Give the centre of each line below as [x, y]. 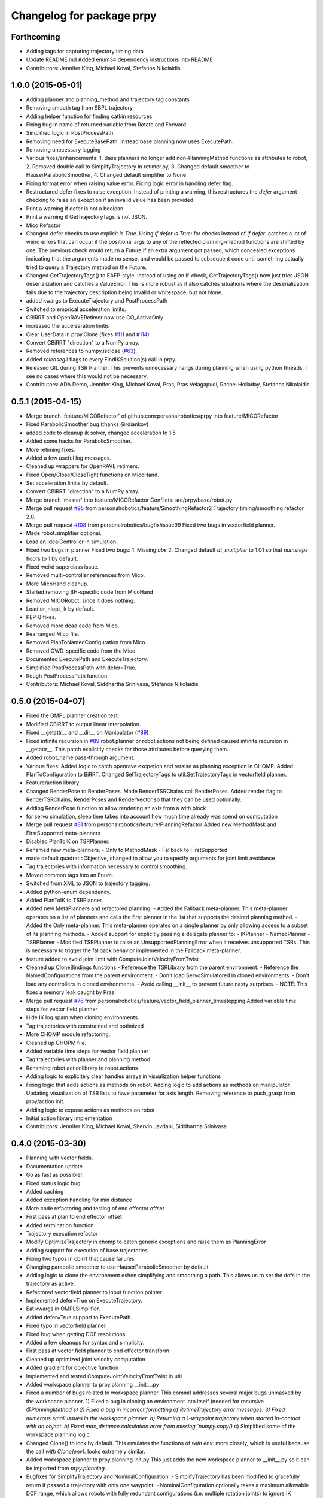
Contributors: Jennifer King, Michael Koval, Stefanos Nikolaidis [103, 68]
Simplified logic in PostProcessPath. [70, 133]
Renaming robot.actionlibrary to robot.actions [82, 1068]
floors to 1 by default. [52, 558]
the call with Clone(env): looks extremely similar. [86, 1452]
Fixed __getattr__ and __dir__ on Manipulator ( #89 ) [87, 733]
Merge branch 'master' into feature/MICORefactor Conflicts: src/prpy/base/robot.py [129, 500]
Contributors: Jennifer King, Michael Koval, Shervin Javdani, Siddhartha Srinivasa [127, 1126]
